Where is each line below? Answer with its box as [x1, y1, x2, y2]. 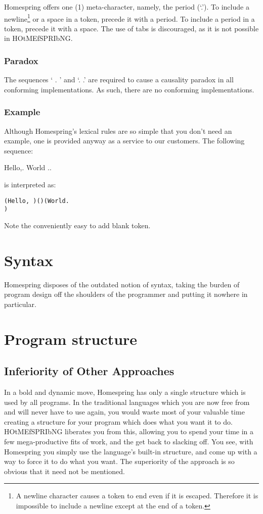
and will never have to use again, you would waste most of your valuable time [4, 406, 245, 417]
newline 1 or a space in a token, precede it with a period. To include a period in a [4, 12, 255, 24]
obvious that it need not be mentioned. [4, 466, 125, 476]
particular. [4, 298, 36, 309]
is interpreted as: [4, 179, 56, 190]
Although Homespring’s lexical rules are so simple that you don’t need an [4, 125, 232, 136]
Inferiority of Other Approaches [4, 363, 174, 379]
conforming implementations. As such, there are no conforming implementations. [4, 84, 254, 94]
